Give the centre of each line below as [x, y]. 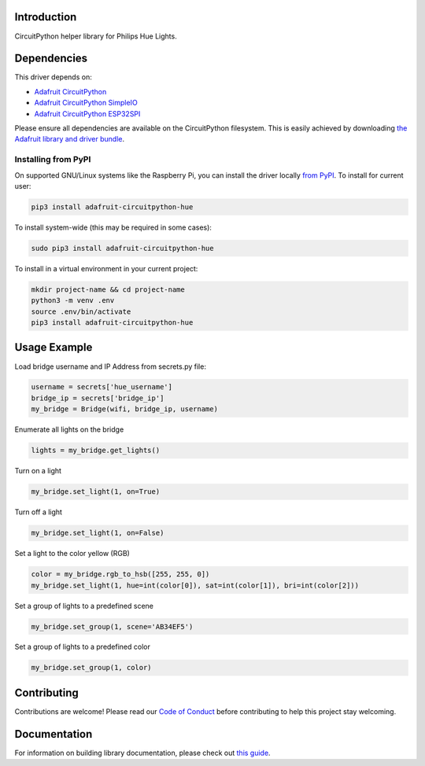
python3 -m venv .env [73, 300]
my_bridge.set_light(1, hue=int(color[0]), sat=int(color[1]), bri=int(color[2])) [195, 585]
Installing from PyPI [53, 160]
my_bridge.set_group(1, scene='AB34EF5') [112, 626]
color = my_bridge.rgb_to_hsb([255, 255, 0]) [120, 574]
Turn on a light [38, 471]
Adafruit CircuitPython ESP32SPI [87, 113]
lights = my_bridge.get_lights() [96, 451]
